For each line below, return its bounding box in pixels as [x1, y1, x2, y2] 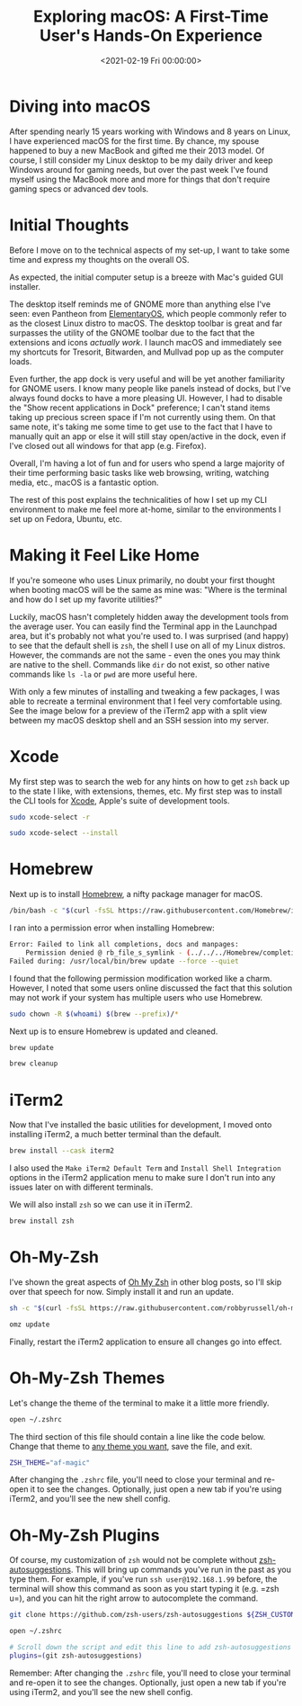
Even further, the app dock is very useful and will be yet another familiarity [9, 373, 286, 384]
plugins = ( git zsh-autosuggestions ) [9, 1651, 143, 1660]
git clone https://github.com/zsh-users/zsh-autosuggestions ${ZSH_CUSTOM [9, 1611, 296, 1620]
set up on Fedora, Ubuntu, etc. [9, 513, 123, 524]
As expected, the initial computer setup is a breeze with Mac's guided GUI [9, 272, 284, 283]
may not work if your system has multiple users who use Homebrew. [9, 992, 263, 1002]
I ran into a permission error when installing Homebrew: [9, 922, 216, 933]
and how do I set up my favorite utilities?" [9, 594, 163, 605]
